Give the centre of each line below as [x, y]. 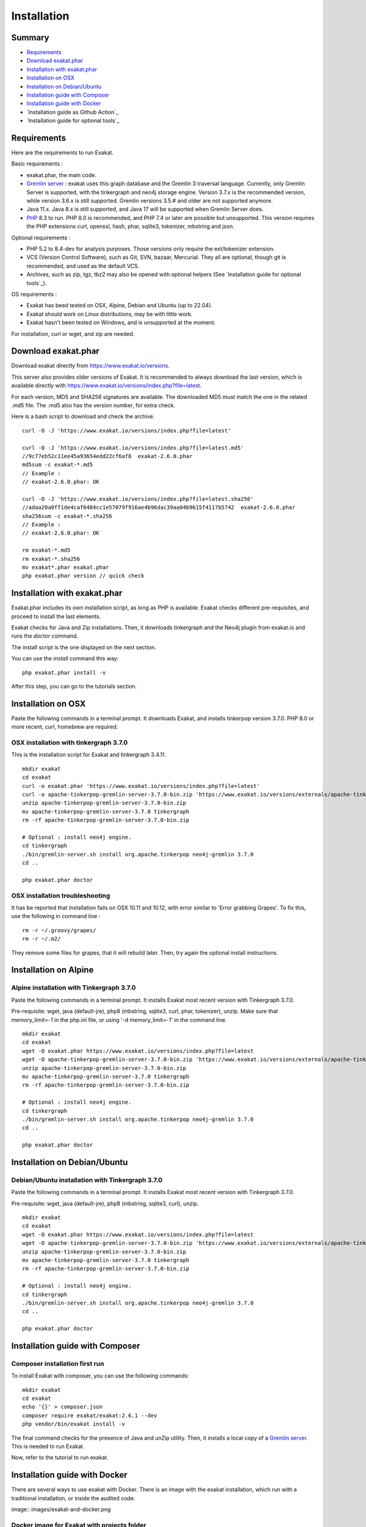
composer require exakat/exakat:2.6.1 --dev [90, 1415]
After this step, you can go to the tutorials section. [74, 687]
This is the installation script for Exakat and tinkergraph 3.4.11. [89, 755]
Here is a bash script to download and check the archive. [83, 417]
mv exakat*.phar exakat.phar [66, 567]
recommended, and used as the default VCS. [83, 266]
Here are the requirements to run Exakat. [63, 153]
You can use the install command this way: [65, 658]
